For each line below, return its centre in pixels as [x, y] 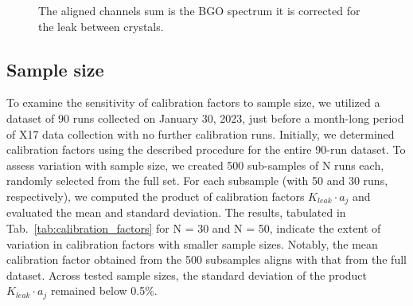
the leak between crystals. [101, 26]
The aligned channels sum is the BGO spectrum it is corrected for [199, 10]
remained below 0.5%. [104, 290]
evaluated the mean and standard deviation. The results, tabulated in [176, 212]
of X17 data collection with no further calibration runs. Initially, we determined [201, 133]
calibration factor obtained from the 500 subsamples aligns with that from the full [206, 259]
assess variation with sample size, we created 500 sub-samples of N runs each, [195, 165]
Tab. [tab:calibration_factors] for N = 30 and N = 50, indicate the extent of [194, 228]
